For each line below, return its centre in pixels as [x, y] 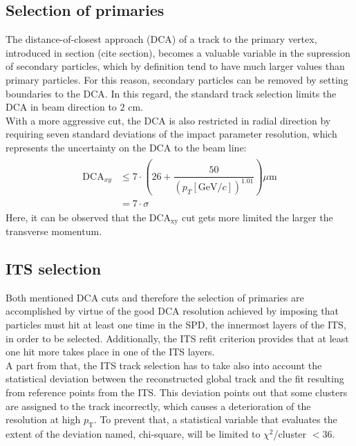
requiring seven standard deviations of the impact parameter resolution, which [171, 134]
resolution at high [43, 419]
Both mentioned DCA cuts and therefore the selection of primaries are [155, 297]
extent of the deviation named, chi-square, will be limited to [133, 433]
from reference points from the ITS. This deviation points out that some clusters [177, 392]
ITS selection [54, 269]
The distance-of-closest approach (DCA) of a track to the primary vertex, [161, 39]
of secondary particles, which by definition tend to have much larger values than [175, 66]
